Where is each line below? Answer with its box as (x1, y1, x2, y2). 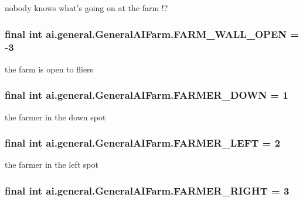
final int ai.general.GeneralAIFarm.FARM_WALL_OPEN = (5, 26, 299, 41)
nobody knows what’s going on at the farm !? (5, 2, 168, 13)
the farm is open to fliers (5, 63, 94, 75)
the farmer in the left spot (5, 158, 98, 171)
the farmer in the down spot (5, 110, 106, 123)
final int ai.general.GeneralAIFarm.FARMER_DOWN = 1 (5, 88, 288, 102)
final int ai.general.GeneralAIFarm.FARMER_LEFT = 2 (5, 136, 281, 150)
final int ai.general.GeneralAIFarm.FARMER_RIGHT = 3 (5, 183, 290, 197)
